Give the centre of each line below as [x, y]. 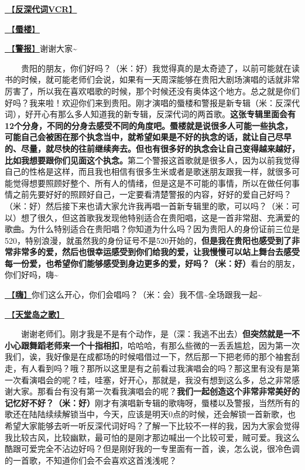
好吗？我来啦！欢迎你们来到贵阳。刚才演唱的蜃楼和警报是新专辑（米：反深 [148, 102]
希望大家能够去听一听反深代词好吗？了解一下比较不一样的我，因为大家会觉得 [152, 425]
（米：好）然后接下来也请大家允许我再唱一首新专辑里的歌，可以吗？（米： [148, 205]
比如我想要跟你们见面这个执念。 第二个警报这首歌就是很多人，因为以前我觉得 [152, 160]
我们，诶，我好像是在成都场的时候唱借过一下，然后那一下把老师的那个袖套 [148, 357]
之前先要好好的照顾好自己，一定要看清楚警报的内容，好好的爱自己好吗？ [152, 194]
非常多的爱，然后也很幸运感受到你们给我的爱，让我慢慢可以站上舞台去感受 [156, 252]
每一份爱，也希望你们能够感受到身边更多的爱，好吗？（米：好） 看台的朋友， [152, 263]
